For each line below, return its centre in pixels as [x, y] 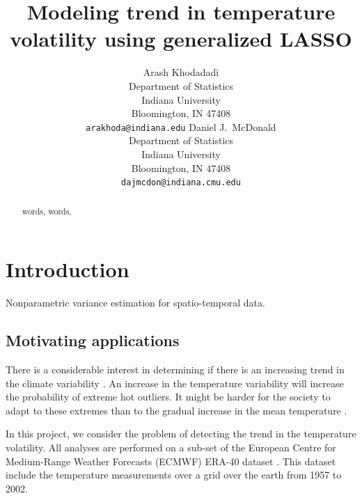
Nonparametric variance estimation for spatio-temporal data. [135, 303]
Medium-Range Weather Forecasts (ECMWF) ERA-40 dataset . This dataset [171, 461]
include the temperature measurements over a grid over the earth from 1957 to [174, 475]
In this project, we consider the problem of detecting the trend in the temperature [181, 434]
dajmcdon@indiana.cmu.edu [181, 183]
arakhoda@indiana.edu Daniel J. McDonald [181, 126]
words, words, [47, 211]
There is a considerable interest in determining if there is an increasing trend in [175, 369]
